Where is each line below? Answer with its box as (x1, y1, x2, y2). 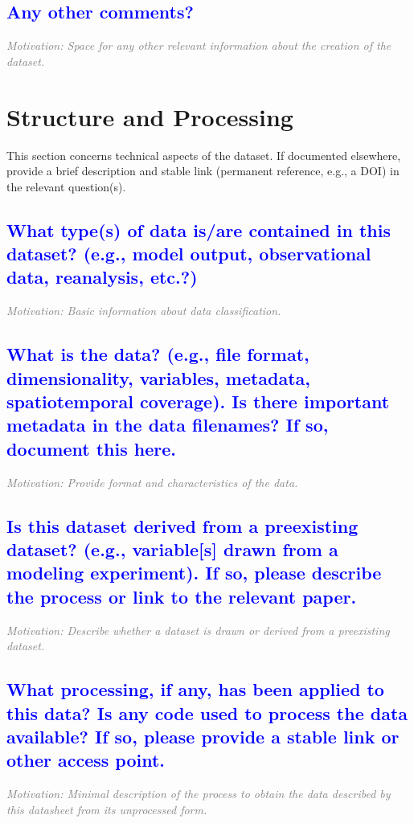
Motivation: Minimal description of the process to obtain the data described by (6, 785, 391, 802)
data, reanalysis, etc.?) (6, 264, 198, 289)
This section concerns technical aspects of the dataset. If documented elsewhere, (6, 146, 401, 163)
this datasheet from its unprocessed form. (6, 800, 207, 817)
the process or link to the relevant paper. (6, 583, 357, 608)
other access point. (6, 747, 166, 772)
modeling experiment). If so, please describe (6, 560, 382, 585)
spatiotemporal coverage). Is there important (6, 389, 390, 414)
